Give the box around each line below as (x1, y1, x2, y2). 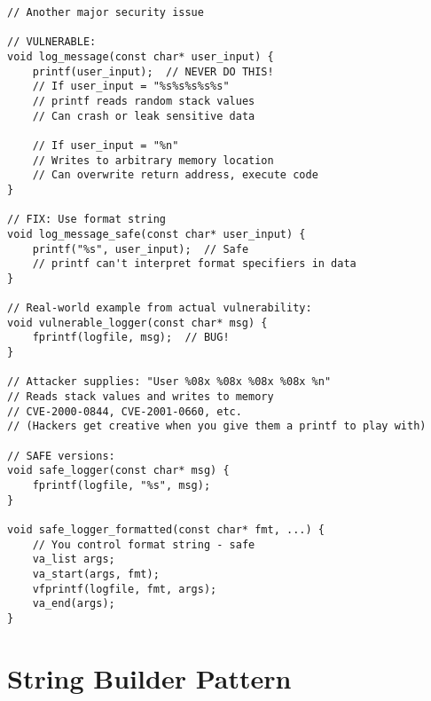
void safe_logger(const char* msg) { (7, 464, 230, 477)
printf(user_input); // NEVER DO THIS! (32, 65, 274, 78)
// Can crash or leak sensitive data (32, 109, 255, 122)
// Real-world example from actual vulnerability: (7, 302, 312, 315)
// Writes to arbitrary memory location (32, 154, 274, 167)
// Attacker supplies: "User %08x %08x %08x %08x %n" (7, 375, 332, 389)
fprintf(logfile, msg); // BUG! (32, 331, 230, 344)
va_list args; (32, 553, 115, 566)
